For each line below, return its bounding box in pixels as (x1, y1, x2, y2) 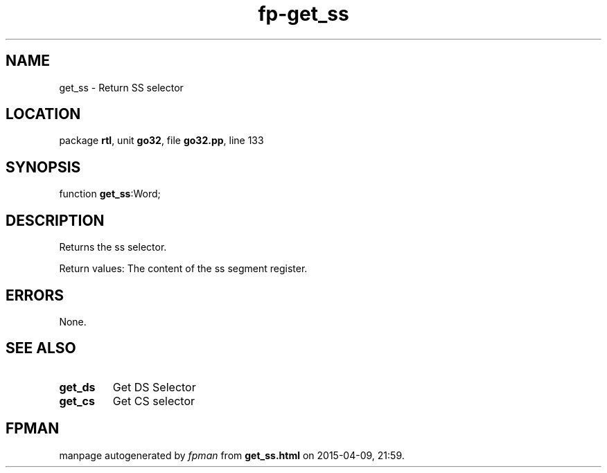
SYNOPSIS (6, 158, 81, 176)
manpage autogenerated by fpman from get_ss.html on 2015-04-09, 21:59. (59, 449, 405, 461)
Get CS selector (112, 393, 195, 408)
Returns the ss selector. (59, 241, 167, 253)
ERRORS (6, 286, 64, 304)
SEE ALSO (6, 339, 76, 357)
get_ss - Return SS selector (59, 81, 184, 93)
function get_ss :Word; (59, 188, 161, 200)
